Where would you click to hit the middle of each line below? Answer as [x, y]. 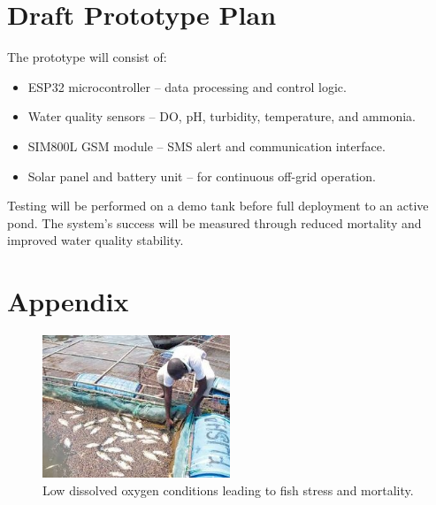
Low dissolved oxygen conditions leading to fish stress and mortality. [228, 490]
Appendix [68, 301]
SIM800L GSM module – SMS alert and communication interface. [207, 145]
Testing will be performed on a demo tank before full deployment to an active [218, 206]
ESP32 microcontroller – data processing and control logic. [187, 86]
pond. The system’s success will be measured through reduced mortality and [214, 222]
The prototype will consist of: [87, 57]
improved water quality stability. [96, 240]
